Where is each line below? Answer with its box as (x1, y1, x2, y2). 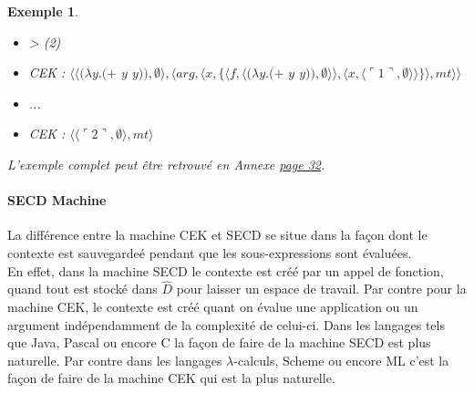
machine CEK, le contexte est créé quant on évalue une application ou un (7, 296, 418, 315)
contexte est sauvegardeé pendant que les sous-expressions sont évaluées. (7, 243, 412, 262)
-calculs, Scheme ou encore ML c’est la (233, 350, 449, 369)
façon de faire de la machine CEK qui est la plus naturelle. (7, 368, 335, 388)
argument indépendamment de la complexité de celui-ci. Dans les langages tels (7, 315, 445, 334)
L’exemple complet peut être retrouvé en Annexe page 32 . (7, 154, 325, 173)
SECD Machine (7, 191, 107, 210)
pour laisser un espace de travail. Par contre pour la (176, 279, 467, 298)
